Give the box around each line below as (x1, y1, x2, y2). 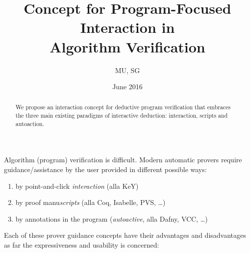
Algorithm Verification (50, 36, 205, 56)
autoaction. (15, 119, 44, 127)
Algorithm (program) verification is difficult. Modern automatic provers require (4, 154, 242, 165)
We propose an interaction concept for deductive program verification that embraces (15, 103, 231, 111)
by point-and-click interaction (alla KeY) (15, 180, 139, 191)
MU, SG (115, 65, 140, 75)
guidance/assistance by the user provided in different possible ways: (4, 164, 207, 175)
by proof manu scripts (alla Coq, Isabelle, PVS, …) (15, 197, 166, 207)
